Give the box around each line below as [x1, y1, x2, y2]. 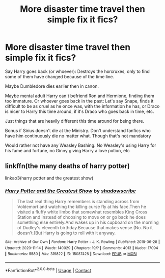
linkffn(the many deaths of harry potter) [5, 162, 130, 171]
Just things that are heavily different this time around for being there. [5, 118, 144, 124]
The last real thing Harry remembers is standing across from [17, 199, 139, 205]
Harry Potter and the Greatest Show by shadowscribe [5, 187, 136, 194]
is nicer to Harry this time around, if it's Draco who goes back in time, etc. [5, 108, 154, 114]
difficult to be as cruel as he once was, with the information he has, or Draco [5, 103, 160, 109]
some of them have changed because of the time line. [5, 73, 114, 79]
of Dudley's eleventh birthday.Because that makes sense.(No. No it [17, 225, 153, 231]
